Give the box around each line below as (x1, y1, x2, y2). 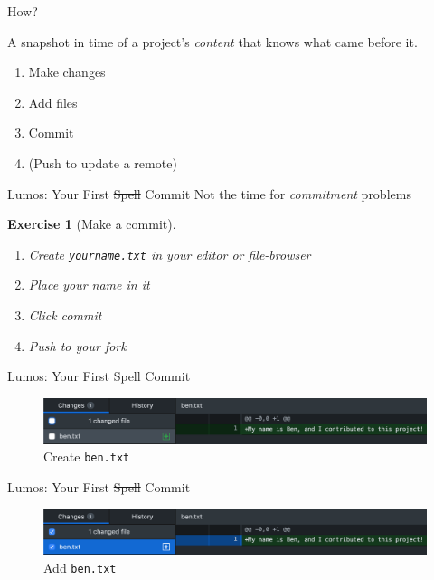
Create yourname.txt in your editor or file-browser (28, 244, 311, 263)
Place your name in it (28, 275, 150, 294)
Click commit (28, 306, 102, 324)
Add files (28, 92, 78, 111)
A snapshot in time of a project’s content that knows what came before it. (7, 32, 418, 51)
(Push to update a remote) (28, 153, 177, 172)
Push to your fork (28, 336, 127, 355)
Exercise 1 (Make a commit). (7, 214, 176, 233)
